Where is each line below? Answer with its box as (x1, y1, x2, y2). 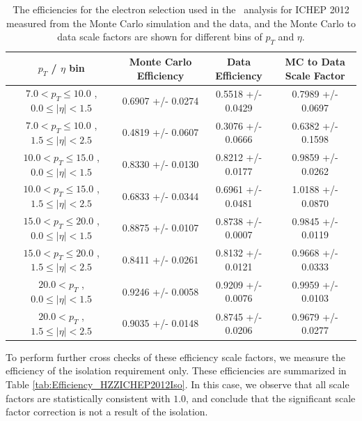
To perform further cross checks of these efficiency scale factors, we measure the (6, 349, 345, 364)
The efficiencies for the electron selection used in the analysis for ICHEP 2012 (13, 2, 349, 16)
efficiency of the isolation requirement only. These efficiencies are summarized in (6, 363, 347, 378)
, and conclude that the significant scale (186, 390, 356, 405)
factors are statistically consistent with (6, 390, 171, 405)
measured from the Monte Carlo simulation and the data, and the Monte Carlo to (6, 15, 356, 30)
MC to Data (285, 54, 345, 68)
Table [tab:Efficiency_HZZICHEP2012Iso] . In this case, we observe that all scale (6, 376, 349, 391)
